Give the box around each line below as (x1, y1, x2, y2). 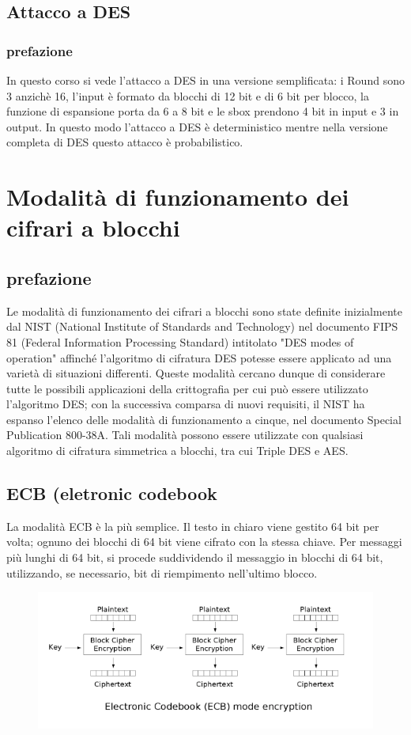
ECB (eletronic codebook (6, 481, 217, 506)
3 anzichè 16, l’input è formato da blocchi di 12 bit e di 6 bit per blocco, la (6, 87, 369, 104)
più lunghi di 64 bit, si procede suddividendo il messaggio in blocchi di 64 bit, (6, 549, 383, 566)
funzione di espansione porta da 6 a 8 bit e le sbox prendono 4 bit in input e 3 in (6, 103, 399, 119)
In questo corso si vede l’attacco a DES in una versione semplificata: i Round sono (6, 72, 405, 88)
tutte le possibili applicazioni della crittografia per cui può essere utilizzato (6, 380, 368, 396)
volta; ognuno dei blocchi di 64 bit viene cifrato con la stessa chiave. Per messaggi (6, 533, 402, 550)
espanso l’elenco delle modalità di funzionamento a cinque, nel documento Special (6, 411, 402, 427)
